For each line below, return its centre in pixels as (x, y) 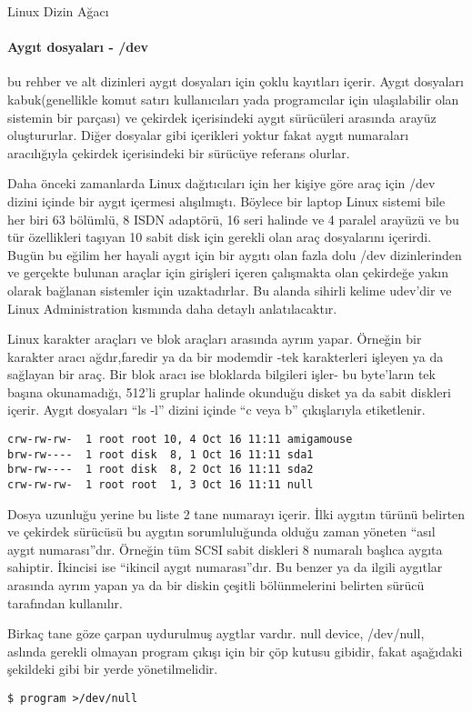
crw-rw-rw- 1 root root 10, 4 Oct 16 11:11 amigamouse (180, 440)
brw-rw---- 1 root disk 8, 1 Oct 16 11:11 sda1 (161, 454)
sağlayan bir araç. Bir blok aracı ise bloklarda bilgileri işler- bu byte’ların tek (221, 374)
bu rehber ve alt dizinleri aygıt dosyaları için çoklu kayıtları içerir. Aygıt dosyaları (236, 81)
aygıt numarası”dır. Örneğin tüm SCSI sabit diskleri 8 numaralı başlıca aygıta (225, 549)
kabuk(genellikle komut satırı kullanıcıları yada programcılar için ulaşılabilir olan (233, 99)
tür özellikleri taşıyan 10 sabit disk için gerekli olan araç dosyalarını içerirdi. (220, 237)
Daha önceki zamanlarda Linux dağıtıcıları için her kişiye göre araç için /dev (221, 183)
